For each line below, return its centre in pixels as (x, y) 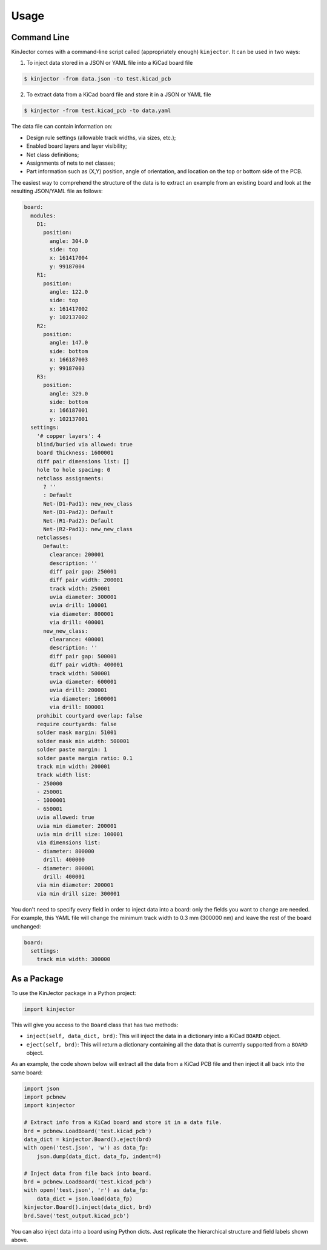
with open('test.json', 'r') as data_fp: (86, 1190)
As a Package (37, 978)
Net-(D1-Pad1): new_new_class (88, 504)
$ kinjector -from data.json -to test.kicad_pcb (97, 79)
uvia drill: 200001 (78, 690)
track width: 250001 (80, 588)
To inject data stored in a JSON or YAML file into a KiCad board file (110, 63)
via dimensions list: (69, 843)
